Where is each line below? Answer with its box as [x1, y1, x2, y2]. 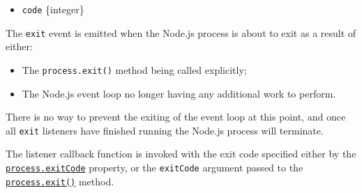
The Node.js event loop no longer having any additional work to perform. [22, 86, 336, 100]
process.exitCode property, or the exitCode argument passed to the [6, 160, 303, 174]
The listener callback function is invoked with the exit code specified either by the [6, 146, 356, 161]
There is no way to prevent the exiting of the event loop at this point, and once [6, 109, 346, 124]
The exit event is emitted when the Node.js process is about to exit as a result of [6, 25, 356, 40]
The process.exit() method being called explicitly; [22, 62, 247, 77]
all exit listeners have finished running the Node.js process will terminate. [6, 123, 324, 137]
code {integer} [22, 2, 84, 16]
